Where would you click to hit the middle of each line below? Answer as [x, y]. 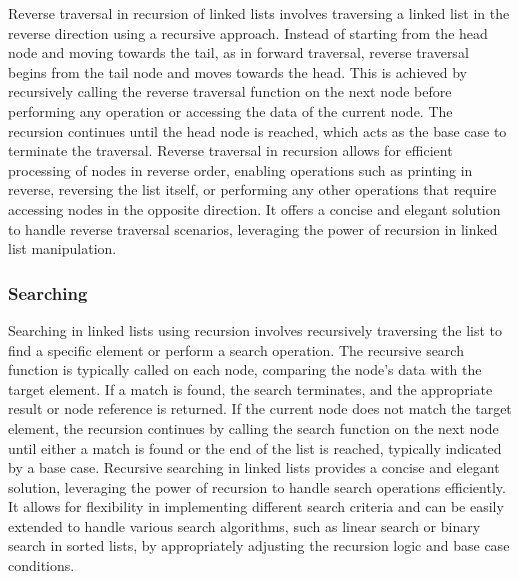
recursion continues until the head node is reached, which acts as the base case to [257, 130]
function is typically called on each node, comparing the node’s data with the [245, 369]
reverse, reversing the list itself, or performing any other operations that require [252, 189]
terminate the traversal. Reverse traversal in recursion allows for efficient [230, 150]
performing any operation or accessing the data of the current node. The [230, 110]
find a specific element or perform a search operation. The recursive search [236, 349]
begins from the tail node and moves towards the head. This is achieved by [237, 71]
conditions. [41, 565]
